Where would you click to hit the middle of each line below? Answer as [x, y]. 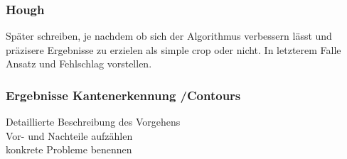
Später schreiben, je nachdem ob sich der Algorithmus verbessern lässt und [169, 36]
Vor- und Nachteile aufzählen [69, 135]
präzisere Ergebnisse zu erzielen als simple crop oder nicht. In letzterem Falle [173, 49]
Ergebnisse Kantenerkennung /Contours [123, 95]
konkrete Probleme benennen [69, 149]
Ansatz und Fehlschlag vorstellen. [79, 64]
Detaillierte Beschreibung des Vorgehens [93, 122]
